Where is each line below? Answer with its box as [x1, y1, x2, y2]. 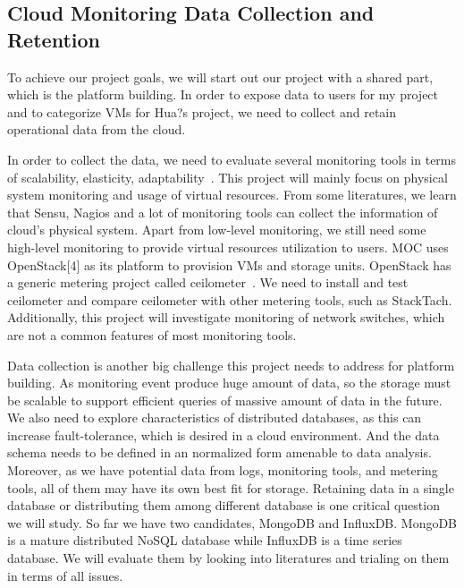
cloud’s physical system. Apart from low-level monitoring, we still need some [7, 220, 426, 239]
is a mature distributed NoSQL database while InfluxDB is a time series [7, 531, 402, 550]
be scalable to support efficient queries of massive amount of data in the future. [7, 390, 443, 409]
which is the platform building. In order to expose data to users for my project [7, 85, 439, 104]
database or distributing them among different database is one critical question [7, 496, 440, 515]
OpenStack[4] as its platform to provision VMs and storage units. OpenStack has [7, 255, 451, 274]
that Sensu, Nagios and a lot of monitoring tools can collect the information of [7, 202, 438, 221]
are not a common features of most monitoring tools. [7, 325, 297, 344]
